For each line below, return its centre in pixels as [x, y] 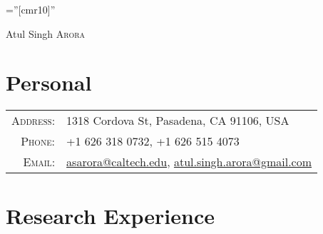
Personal [49, 82]
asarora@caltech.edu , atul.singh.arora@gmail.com [189, 162]
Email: [39, 162]
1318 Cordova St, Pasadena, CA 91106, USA [178, 121]
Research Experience [110, 215]
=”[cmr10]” [31, 9]
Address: [34, 121]
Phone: [38, 141]
